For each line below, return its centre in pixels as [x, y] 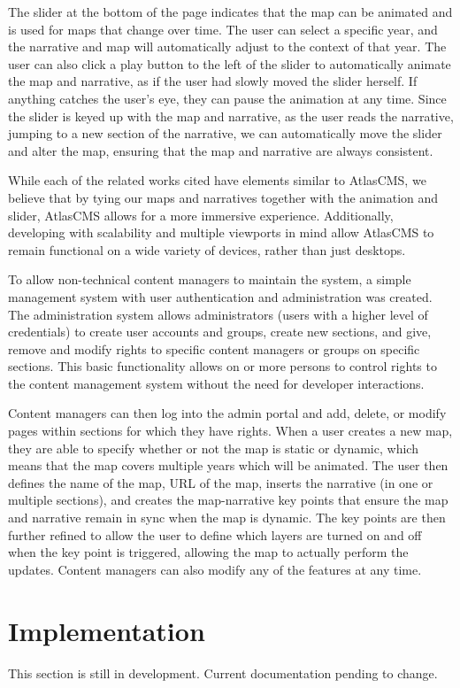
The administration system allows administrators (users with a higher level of [218, 314]
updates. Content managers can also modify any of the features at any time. [215, 569]
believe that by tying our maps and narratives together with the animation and [223, 197]
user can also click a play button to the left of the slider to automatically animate [230, 63]
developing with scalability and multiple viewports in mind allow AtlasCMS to [221, 232]
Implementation [107, 630]
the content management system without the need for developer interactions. [216, 383]
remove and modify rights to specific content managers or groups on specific [214, 348]
